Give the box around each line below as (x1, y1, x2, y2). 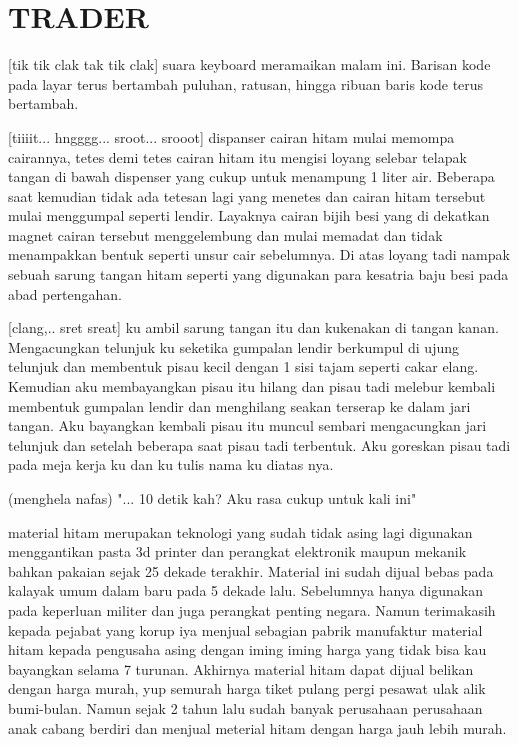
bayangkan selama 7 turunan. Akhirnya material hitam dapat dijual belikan (8, 658, 474, 679)
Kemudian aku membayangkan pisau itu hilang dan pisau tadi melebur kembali (8, 376, 496, 397)
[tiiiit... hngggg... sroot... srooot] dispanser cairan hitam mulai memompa (8, 126, 455, 147)
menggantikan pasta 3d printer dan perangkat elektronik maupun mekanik (8, 541, 467, 562)
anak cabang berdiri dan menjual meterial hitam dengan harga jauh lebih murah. (8, 717, 507, 738)
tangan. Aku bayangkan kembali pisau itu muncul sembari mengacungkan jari (8, 415, 487, 436)
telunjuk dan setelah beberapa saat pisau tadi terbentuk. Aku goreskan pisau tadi (8, 434, 511, 455)
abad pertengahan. (8, 283, 123, 304)
